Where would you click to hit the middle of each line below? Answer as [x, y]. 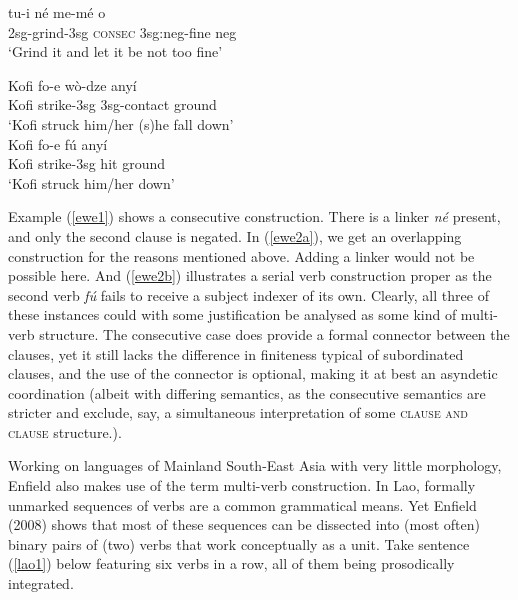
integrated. [41, 583]
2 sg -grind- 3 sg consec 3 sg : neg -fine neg [122, 31]
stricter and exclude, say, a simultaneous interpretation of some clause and [238, 412]
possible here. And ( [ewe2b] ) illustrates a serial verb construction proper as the [250, 275]
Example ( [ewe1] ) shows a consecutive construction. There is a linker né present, [254, 216]
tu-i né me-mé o [57, 12]
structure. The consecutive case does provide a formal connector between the [274, 333]
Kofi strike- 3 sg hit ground [86, 163]
